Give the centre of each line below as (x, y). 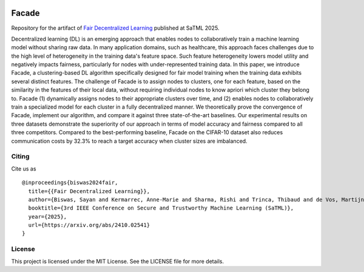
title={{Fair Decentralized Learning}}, (89, 191)
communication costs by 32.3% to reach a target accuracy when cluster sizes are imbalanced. (130, 141)
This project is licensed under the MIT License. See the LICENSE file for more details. (118, 261)
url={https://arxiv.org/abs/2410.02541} (89, 225)
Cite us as (24, 168)
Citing (20, 157)
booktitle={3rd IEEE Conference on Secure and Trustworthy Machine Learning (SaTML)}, (161, 208)
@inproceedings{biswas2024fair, (70, 183)
